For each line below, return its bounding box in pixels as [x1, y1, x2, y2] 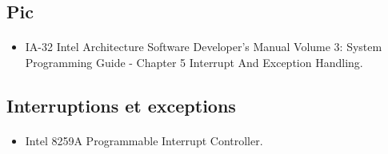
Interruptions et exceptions [6, 93, 236, 117]
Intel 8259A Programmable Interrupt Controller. [25, 132, 263, 148]
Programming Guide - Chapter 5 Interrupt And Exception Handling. [25, 53, 363, 70]
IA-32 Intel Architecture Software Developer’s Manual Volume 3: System [25, 38, 382, 55]
